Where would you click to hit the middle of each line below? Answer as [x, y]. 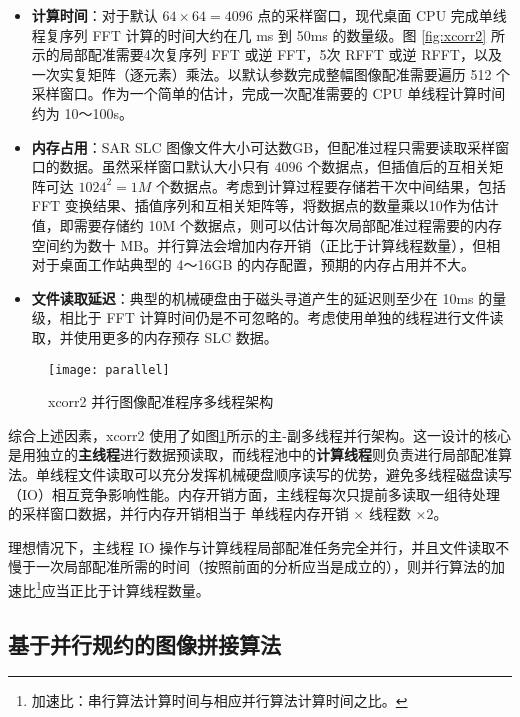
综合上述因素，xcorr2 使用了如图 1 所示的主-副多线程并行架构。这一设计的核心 [259, 434]
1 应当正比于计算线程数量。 [123, 588]
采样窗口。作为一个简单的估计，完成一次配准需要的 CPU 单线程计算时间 [268, 93]
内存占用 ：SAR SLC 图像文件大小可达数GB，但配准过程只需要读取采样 [263, 146]
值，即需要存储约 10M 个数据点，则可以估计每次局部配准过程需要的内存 [266, 224]
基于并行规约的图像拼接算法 [144, 643]
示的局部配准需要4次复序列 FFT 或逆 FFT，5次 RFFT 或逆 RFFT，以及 [266, 54]
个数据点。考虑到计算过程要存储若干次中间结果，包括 [331, 185]
